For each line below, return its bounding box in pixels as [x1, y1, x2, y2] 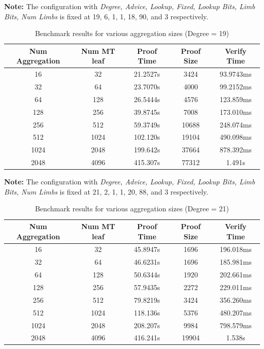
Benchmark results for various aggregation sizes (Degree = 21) [35, 203, 229, 214]
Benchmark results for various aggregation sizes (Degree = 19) [35, 28, 229, 39]
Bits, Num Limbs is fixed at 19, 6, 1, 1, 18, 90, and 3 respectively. [4, 11, 209, 21]
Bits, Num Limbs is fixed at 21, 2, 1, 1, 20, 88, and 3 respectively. [4, 186, 209, 197]
